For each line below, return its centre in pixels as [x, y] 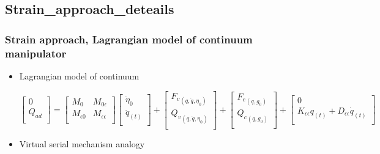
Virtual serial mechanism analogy [82, 143]
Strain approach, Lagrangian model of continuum [129, 39]
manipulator [36, 53]
